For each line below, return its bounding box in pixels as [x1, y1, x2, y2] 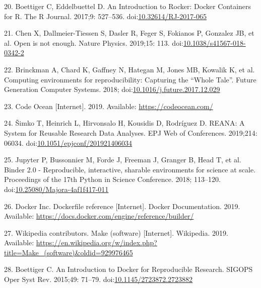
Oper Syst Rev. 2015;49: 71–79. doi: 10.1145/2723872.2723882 [4, 274, 193, 284]
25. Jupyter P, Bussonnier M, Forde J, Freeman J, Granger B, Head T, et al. [4, 154, 241, 165]
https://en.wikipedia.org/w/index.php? [36, 237, 157, 248]
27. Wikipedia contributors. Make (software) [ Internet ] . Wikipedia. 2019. [4, 227, 228, 238]
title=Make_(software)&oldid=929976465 [4, 247, 133, 257]
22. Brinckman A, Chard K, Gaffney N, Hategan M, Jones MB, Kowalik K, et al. [4, 64, 255, 74]
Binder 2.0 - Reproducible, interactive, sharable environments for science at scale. [4, 164, 256, 174]
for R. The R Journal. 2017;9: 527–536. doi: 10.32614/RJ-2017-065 [4, 11, 207, 21]
